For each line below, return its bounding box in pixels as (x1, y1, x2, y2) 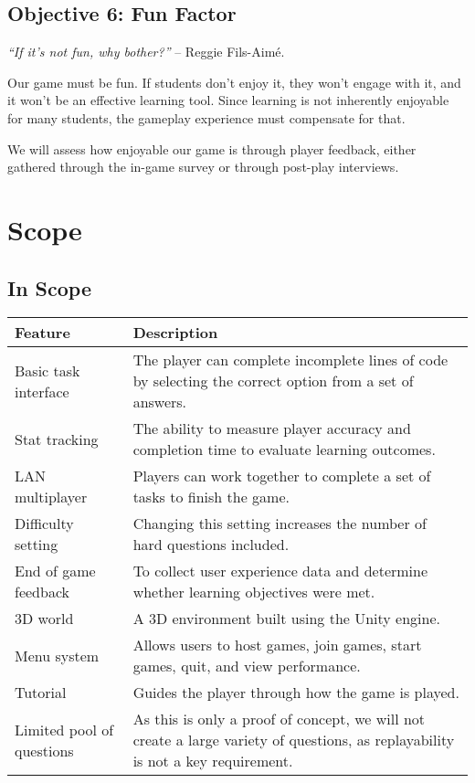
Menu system (15, 644, 100, 666)
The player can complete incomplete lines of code (132, 349, 449, 371)
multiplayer (15, 486, 88, 508)
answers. (132, 391, 187, 413)
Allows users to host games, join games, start (132, 634, 422, 656)
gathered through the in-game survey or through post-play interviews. (7, 157, 399, 176)
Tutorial (15, 682, 67, 704)
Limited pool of (15, 718, 114, 740)
